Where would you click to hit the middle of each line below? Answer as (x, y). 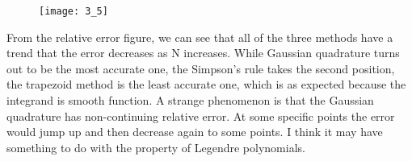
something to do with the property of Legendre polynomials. (156, 147)
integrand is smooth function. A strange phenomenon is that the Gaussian (190, 100)
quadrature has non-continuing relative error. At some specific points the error (201, 116)
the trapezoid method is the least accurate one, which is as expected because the (206, 84)
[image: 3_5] (74, 11)
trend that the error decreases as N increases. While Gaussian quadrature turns (203, 53)
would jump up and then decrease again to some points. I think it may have (195, 132)
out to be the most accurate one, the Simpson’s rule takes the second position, (201, 68)
